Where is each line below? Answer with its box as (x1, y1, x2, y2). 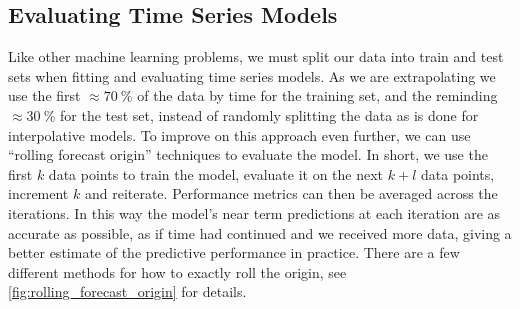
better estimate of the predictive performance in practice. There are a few (8, 242, 460, 263)
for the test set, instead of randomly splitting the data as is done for (60, 104, 479, 125)
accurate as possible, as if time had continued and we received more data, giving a (8, 222, 512, 243)
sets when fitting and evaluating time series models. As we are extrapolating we (8, 65, 496, 86)
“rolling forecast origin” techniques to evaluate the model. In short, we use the (8, 144, 488, 165)
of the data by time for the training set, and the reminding (137, 85, 498, 106)
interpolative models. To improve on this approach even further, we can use (8, 124, 471, 145)
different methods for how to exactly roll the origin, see (8, 261, 347, 282)
